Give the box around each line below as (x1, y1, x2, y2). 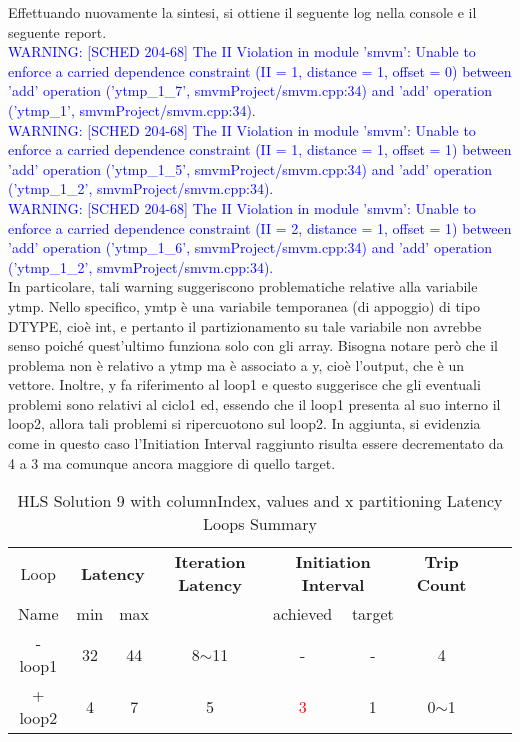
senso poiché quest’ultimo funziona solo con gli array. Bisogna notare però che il (8, 335, 498, 356)
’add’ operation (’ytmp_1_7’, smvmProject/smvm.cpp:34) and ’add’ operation (8, 80, 492, 101)
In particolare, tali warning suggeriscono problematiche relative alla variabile (8, 276, 478, 297)
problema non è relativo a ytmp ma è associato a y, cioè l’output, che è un (8, 354, 464, 375)
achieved (273, 602, 333, 626)
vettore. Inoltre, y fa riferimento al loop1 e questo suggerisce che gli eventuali (8, 374, 481, 395)
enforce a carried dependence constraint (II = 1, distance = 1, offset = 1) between (8, 139, 512, 160)
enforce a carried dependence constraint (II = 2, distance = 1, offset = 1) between (8, 217, 512, 238)
